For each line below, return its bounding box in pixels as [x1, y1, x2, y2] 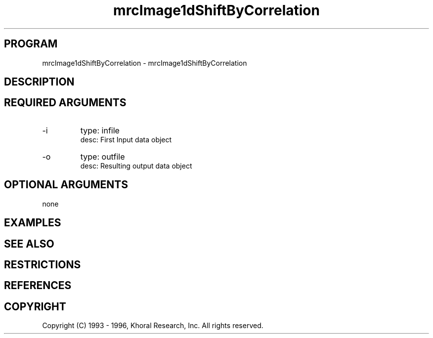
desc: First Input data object [80, 135, 172, 144]
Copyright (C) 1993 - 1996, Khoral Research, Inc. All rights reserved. [42, 321, 263, 330]
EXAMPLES [4, 216, 61, 229]
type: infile [80, 125, 120, 135]
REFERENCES [4, 279, 72, 292]
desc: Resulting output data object [80, 161, 192, 170]
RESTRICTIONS [4, 258, 81, 271]
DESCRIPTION [4, 76, 75, 88]
